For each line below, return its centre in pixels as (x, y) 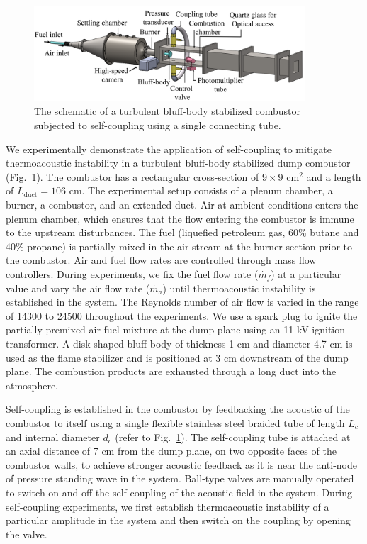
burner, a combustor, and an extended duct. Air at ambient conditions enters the (182, 205)
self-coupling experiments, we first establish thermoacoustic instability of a (168, 506)
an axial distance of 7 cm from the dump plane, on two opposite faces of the (171, 451)
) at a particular (306, 274)
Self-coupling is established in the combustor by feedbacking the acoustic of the (178, 409)
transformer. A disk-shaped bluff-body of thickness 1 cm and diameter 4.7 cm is (179, 343)
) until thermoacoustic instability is (239, 288)
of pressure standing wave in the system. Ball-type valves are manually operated (180, 478)
